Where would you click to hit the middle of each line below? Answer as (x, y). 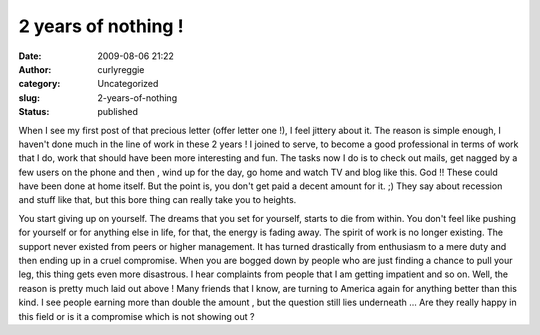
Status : (34, 112)
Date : (30, 56)
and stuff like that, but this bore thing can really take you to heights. (157, 200)
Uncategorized (128, 84)
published (118, 112)
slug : (29, 97)
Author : (35, 69)
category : (39, 84)
